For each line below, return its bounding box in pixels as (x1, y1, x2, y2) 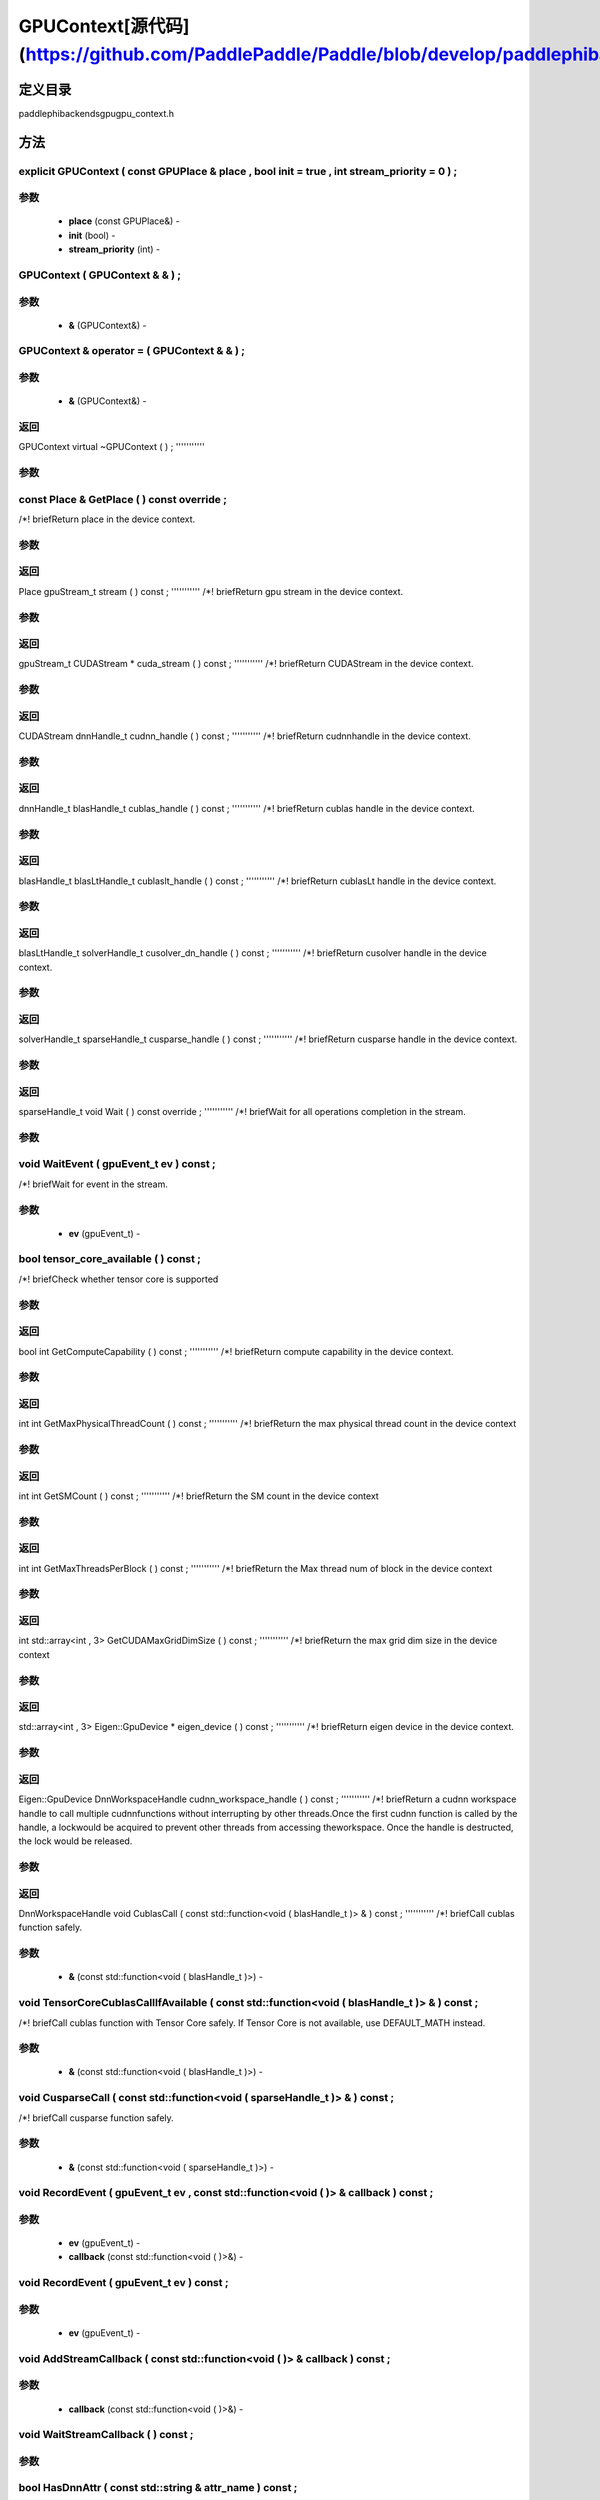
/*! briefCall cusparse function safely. (18, 2111, 174, 2124)
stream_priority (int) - (68, 243, 161, 255)
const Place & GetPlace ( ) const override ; (18, 492, 227, 506)
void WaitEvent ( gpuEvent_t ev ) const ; (18, 1157, 216, 1171)
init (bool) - (68, 229, 116, 241)
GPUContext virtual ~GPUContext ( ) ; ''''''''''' (18, 441, 205, 453)
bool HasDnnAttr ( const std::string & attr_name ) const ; (18, 2481, 298, 2495)
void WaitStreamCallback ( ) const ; (18, 2428, 194, 2442)
